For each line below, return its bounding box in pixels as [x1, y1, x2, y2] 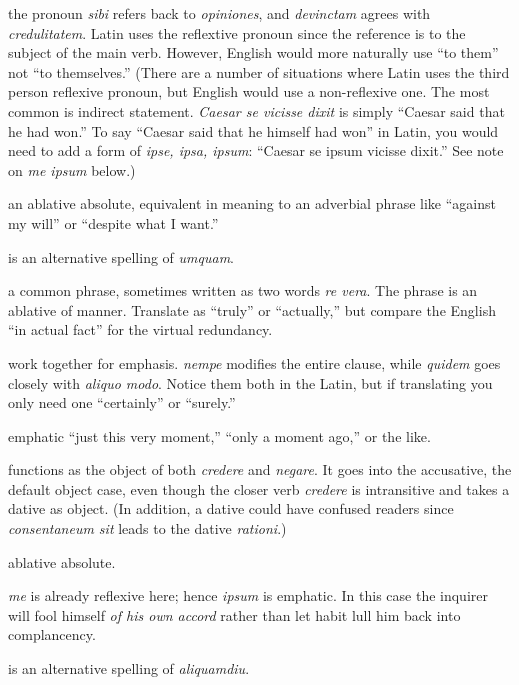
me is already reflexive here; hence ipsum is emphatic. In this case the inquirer [8, 585, 488, 606]
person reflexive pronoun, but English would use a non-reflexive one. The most [8, 81, 490, 102]
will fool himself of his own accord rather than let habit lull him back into [8, 604, 461, 625]
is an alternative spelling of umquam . [8, 246, 234, 267]
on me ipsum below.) [8, 159, 136, 180]
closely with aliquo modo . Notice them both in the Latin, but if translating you [8, 372, 493, 393]
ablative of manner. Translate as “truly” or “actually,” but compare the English [8, 299, 496, 320]
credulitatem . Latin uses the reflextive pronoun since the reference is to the [8, 22, 466, 43]
